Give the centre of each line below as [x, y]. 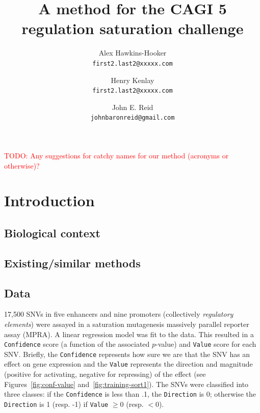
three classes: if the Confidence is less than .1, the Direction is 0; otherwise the [130, 394]
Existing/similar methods [72, 263]
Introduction [49, 200]
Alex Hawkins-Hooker [133, 53]
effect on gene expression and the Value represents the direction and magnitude [128, 364]
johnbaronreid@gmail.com [133, 118]
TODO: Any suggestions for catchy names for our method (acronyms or [116, 156]
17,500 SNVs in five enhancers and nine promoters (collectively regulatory [119, 314]
